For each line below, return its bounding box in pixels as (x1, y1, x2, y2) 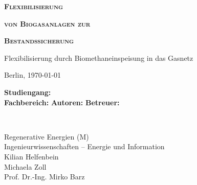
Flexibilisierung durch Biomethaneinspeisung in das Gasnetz (4, 52, 193, 63)
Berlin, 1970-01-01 (4, 70, 61, 80)
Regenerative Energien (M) (4, 131, 89, 142)
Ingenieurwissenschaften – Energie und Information (4, 141, 165, 152)
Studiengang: (4, 86, 51, 97)
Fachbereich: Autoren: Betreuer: (4, 97, 120, 107)
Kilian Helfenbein (4, 151, 59, 161)
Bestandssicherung (4, 35, 74, 46)
